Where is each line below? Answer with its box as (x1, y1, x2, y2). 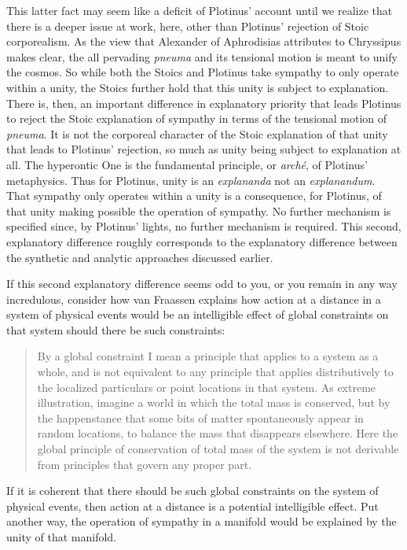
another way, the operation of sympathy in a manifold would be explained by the (6, 513, 397, 530)
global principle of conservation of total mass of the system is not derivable (37, 441, 399, 457)
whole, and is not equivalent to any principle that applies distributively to (37, 364, 394, 380)
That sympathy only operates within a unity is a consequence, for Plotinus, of (6, 187, 382, 204)
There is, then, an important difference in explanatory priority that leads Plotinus (6, 94, 401, 111)
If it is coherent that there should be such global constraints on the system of (6, 482, 379, 499)
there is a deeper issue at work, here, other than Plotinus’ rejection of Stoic (6, 17, 369, 34)
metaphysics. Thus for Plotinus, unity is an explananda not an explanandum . (6, 172, 376, 188)
